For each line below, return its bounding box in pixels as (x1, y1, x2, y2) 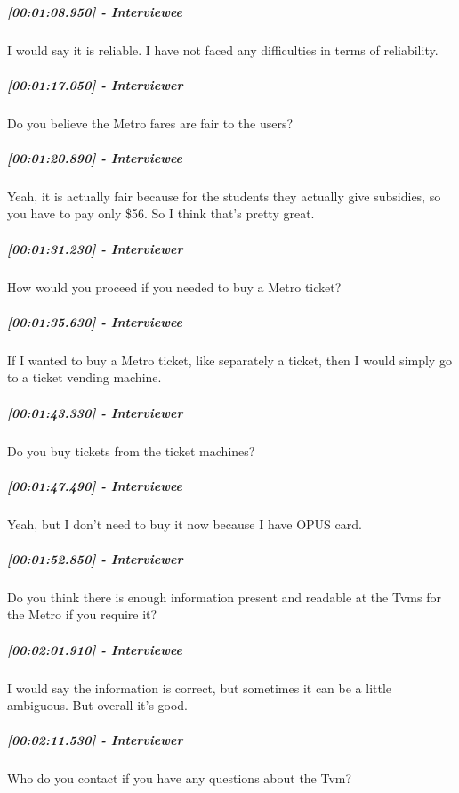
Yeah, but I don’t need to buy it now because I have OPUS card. (7, 514, 362, 533)
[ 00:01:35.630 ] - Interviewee (7, 312, 183, 331)
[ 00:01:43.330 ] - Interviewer (7, 403, 183, 421)
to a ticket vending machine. (7, 368, 162, 387)
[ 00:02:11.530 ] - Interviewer (7, 731, 183, 749)
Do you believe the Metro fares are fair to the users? (7, 113, 294, 132)
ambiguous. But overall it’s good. (7, 696, 189, 715)
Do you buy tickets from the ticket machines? (7, 441, 255, 460)
